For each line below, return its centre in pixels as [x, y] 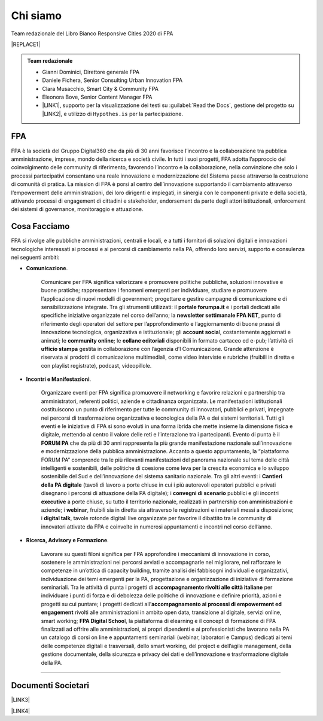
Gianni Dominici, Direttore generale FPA [91, 72]
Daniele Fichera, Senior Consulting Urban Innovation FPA [112, 80]
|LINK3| [20, 700]
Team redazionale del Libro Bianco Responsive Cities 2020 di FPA [92, 33]
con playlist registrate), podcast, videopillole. [96, 365]
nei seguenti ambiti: [35, 257]
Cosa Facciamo [40, 226]
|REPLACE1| [26, 44]
